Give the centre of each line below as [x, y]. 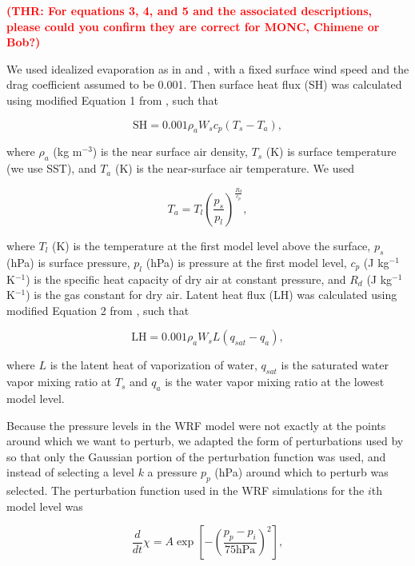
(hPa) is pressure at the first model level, [246, 262]
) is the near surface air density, [170, 151]
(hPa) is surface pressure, [68, 262]
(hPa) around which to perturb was [301, 472]
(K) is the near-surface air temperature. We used [235, 168]
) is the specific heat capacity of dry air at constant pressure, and [186, 279]
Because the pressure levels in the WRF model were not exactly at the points [196, 425]
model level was [45, 506]
